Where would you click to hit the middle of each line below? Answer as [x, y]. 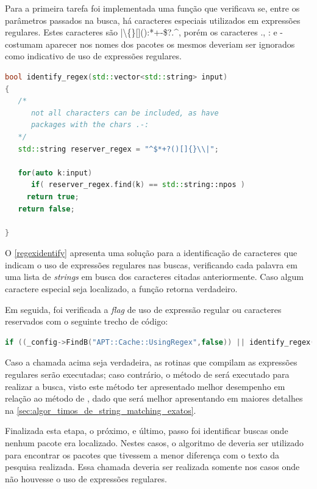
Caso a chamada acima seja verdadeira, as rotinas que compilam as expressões [151, 362]
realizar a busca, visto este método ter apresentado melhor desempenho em [145, 386]
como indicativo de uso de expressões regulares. [93, 56]
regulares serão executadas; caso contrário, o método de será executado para [147, 374]
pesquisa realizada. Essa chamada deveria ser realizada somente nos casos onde [152, 467]
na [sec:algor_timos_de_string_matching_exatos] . [101, 410]
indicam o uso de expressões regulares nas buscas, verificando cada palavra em [151, 264]
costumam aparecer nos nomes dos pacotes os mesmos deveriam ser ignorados [150, 44]
